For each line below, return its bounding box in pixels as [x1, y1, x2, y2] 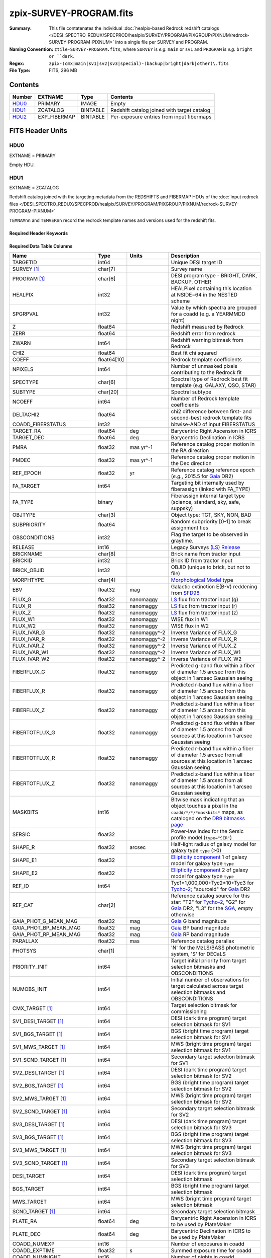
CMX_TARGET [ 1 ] [12, 1005, 53, 1012]
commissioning [171, 1008, 207, 1015]
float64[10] [98, 356, 124, 363]
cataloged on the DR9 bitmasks [171, 815, 245, 822]
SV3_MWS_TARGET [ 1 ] [12, 1147, 66, 1154]
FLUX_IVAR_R [12, 636, 45, 643]
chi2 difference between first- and [171, 408, 252, 415]
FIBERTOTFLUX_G [12, 729, 55, 736]
